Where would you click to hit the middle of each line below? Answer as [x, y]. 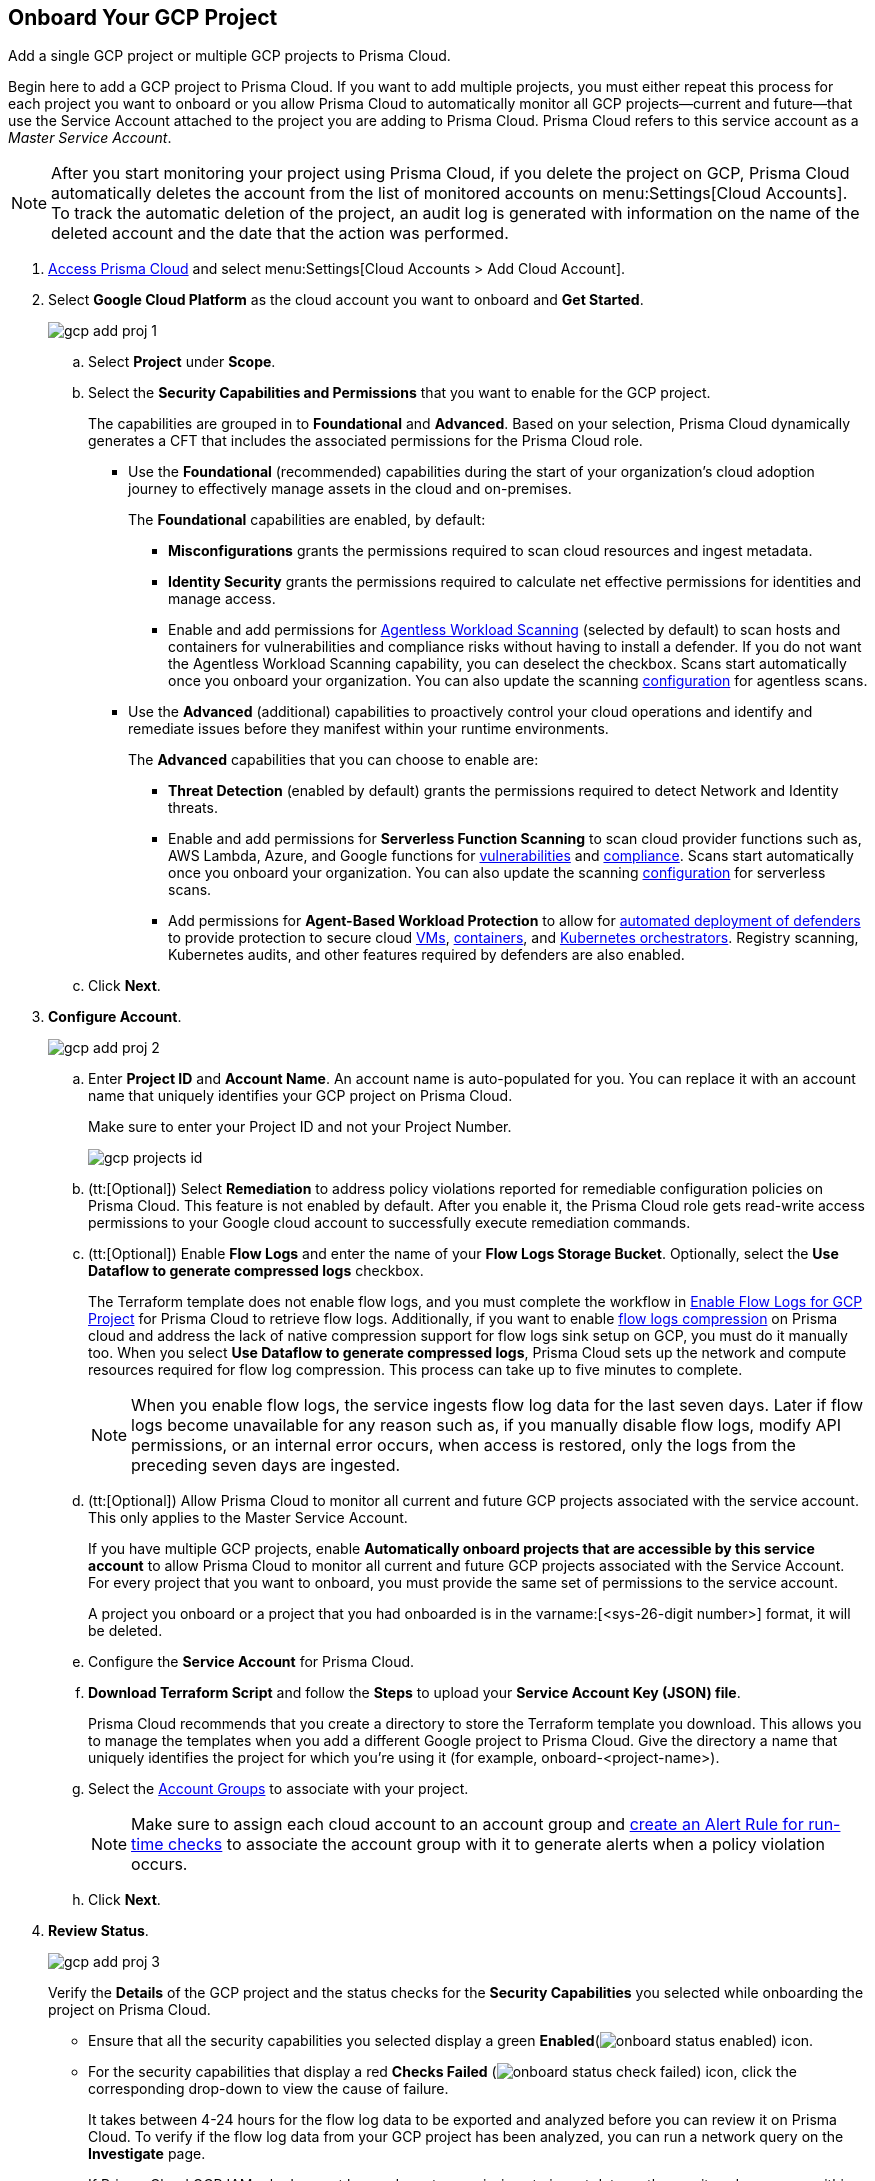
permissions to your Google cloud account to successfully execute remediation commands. [389, 1223]
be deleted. [125, 1631]
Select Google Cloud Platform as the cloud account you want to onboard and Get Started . [346, 300]
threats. [193, 808]
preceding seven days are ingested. [266, 1465]
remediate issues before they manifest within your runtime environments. [368, 729]
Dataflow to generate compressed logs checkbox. [256, 1271]
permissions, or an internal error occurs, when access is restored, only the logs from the [463, 1445]
